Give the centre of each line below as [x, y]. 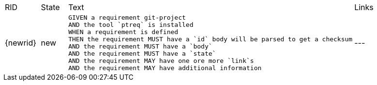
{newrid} [21, 43]
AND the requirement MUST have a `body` [140, 46]
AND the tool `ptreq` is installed [131, 25]
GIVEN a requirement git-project [127, 18]
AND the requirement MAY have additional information [165, 68]
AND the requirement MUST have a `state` [142, 54]
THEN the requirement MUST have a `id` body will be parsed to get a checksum [211, 39]
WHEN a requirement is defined [123, 32]
